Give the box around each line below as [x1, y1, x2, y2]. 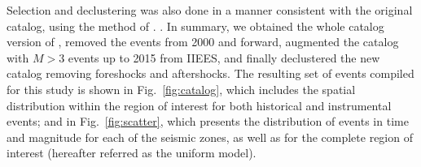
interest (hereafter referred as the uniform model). [7, 144, 257, 161]
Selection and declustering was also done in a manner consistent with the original [7, 2, 413, 18]
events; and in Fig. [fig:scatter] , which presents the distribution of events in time [7, 113, 409, 130]
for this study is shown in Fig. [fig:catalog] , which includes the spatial [7, 80, 356, 97]
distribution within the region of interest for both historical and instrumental [7, 96, 392, 113]
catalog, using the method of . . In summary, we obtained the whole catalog [7, 17, 384, 34]
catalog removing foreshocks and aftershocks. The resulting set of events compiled [7, 65, 414, 82]
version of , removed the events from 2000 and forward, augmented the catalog [7, 33, 399, 50]
